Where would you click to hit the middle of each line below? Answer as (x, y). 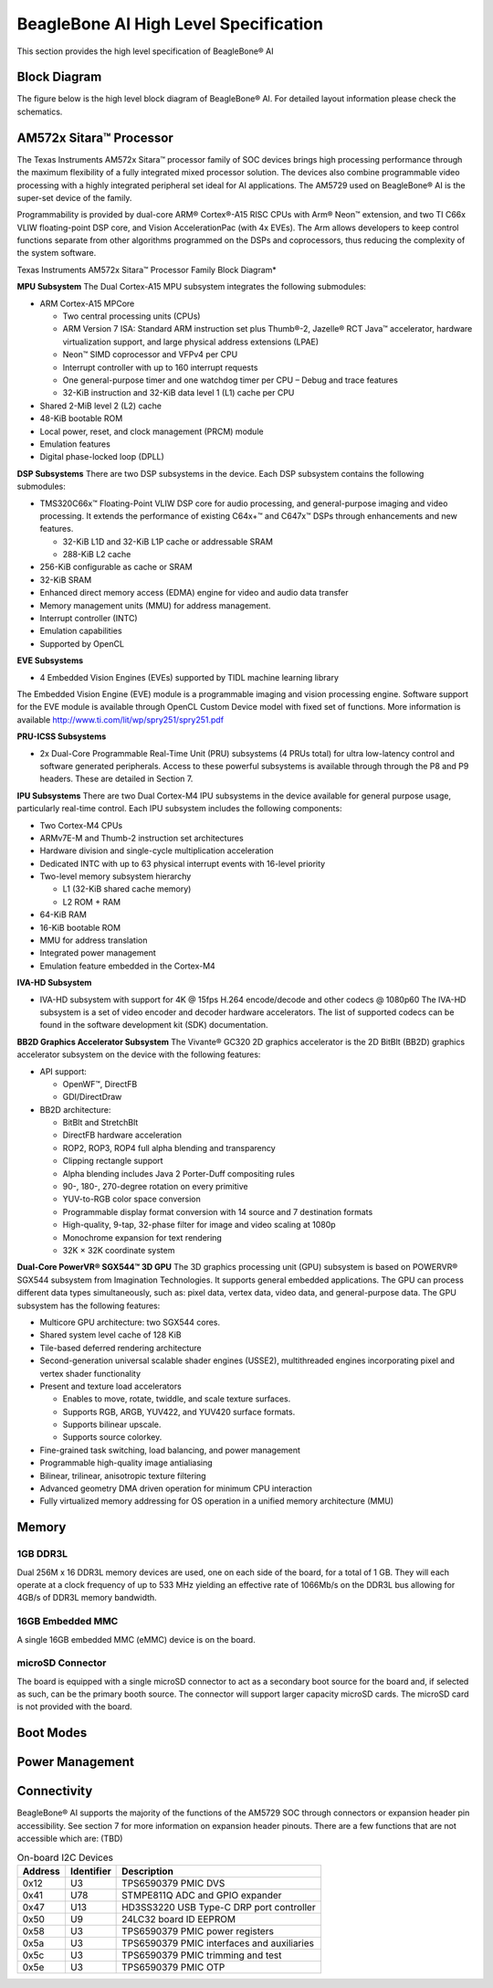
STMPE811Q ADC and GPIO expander (202, 1895)
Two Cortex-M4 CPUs (81, 825)
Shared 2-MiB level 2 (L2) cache (100, 406)
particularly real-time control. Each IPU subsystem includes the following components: (179, 809)
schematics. (40, 111)
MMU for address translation (94, 940)
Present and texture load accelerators (110, 1386)
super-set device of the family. (74, 197)
